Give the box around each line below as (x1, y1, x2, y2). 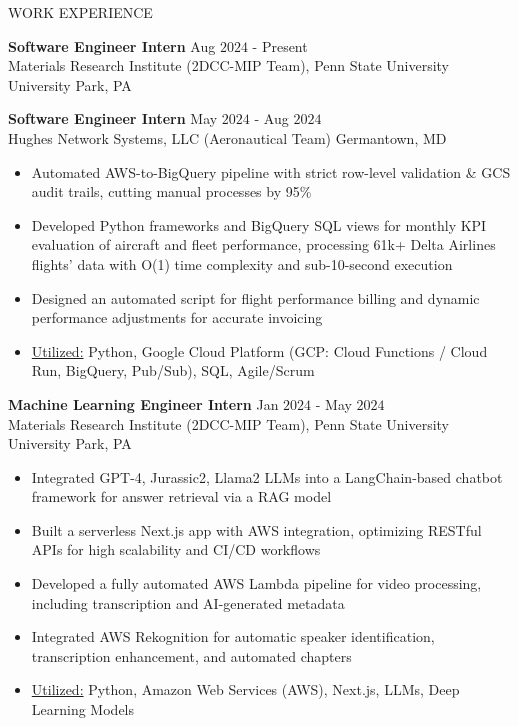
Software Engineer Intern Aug (8, 35, 216, 56)
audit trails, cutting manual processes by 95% (31, 181, 312, 202)
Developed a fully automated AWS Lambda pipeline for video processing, (31, 573, 482, 594)
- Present (252, 35, 308, 56)
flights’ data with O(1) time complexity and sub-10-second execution (31, 253, 453, 274)
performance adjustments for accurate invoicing (31, 307, 323, 328)
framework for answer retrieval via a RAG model (31, 486, 332, 507)
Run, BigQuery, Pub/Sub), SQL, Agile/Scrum (31, 360, 315, 381)
